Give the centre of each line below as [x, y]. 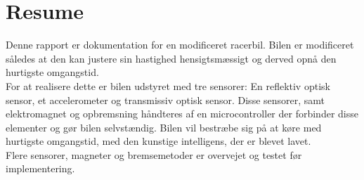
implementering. [40, 168]
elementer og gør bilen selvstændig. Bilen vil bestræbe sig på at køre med [164, 127]
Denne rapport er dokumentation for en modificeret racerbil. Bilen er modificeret [180, 45]
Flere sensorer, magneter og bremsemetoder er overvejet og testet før [154, 154]
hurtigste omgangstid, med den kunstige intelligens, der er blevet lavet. [158, 141]
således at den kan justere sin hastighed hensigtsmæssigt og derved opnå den [171, 58]
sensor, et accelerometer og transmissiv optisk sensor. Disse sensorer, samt [165, 99]
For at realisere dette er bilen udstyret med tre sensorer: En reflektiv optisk [168, 85]
